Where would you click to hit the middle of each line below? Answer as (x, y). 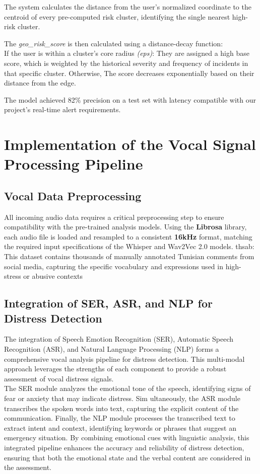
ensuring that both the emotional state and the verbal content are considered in (127, 457)
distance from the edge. (40, 83)
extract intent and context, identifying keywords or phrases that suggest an (120, 427)
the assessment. (28, 467)
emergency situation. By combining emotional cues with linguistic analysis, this (127, 438)
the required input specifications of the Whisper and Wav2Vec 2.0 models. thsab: (129, 246)
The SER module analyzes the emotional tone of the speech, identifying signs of (127, 388)
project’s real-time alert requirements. (62, 109)
